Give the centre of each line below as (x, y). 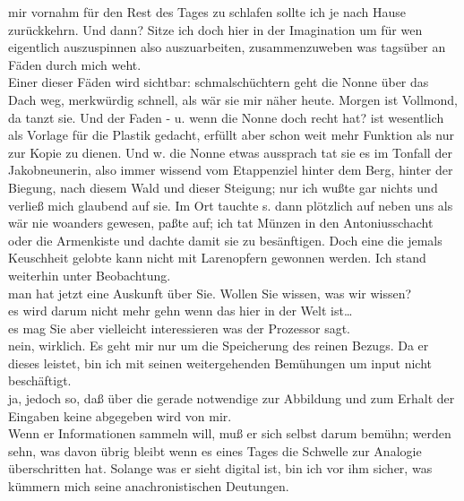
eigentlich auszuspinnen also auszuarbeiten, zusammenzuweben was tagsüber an (227, 47)
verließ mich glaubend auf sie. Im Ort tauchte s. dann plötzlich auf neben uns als (231, 205)
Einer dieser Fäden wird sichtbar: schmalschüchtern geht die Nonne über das (219, 82)
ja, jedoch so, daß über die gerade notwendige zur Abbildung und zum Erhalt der (232, 398)
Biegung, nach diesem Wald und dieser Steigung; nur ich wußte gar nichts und (223, 187)
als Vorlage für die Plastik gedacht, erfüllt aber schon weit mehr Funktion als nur (231, 135)
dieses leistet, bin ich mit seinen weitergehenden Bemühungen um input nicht (220, 363)
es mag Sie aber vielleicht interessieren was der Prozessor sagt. (180, 328)
